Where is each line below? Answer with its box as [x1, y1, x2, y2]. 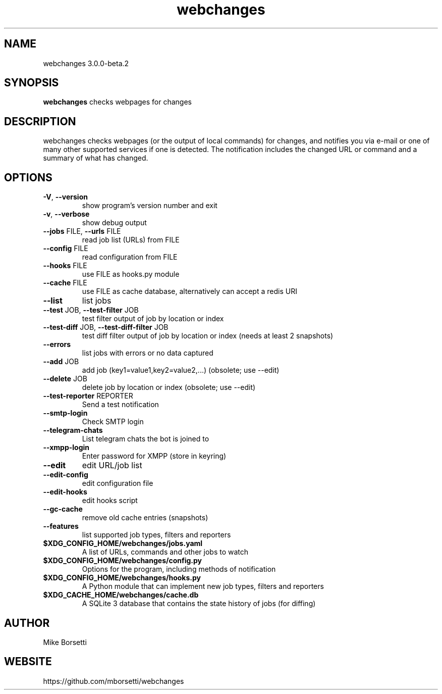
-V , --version [43, 192, 88, 202]
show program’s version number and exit [82, 201, 217, 210]
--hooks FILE [43, 261, 87, 270]
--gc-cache [43, 505, 83, 514]
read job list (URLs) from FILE [82, 235, 180, 244]
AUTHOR [4, 616, 50, 629]
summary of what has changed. [43, 154, 148, 163]
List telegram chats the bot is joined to [82, 434, 209, 443]
